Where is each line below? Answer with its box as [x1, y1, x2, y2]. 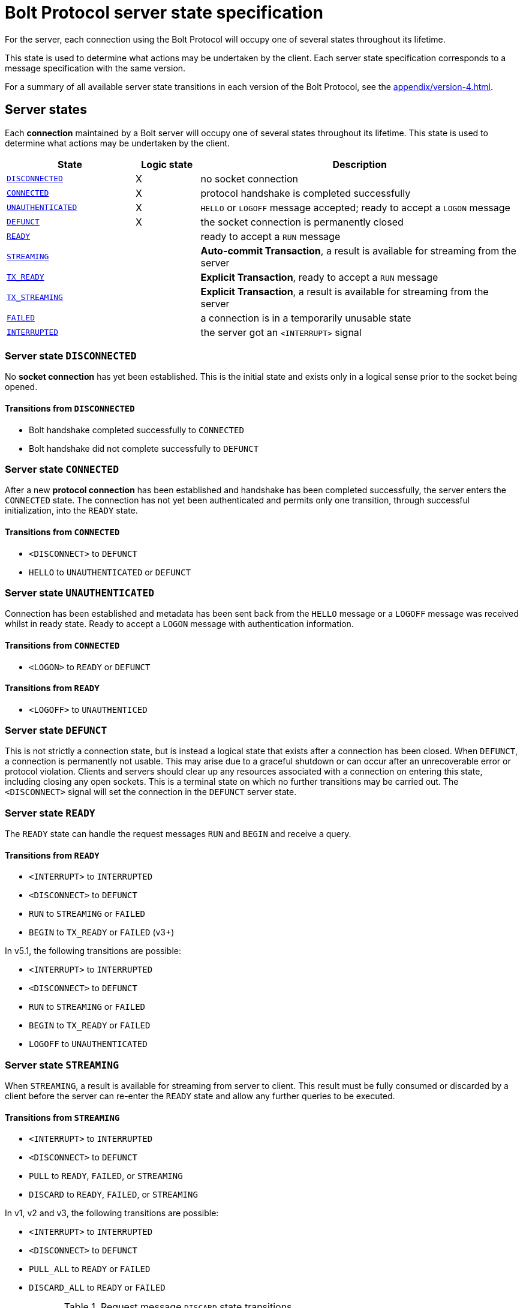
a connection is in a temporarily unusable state [200, 311, 411, 324]
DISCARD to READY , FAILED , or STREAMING [29, 1189, 198, 1200]
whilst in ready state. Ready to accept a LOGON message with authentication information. [5, 619, 354, 629]
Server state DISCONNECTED [5, 349, 137, 362]
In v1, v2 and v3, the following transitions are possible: [5, 1208, 219, 1219]
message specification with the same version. [5, 62, 186, 73]
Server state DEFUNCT [5, 724, 107, 737]
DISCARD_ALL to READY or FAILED [29, 1282, 166, 1293]
